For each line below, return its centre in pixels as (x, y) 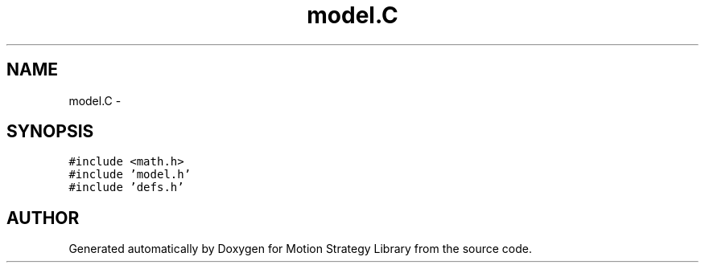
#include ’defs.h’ (126, 187)
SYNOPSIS (50, 132)
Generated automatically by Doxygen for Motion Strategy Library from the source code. (301, 249)
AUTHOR (43, 218)
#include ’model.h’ (130, 175)
